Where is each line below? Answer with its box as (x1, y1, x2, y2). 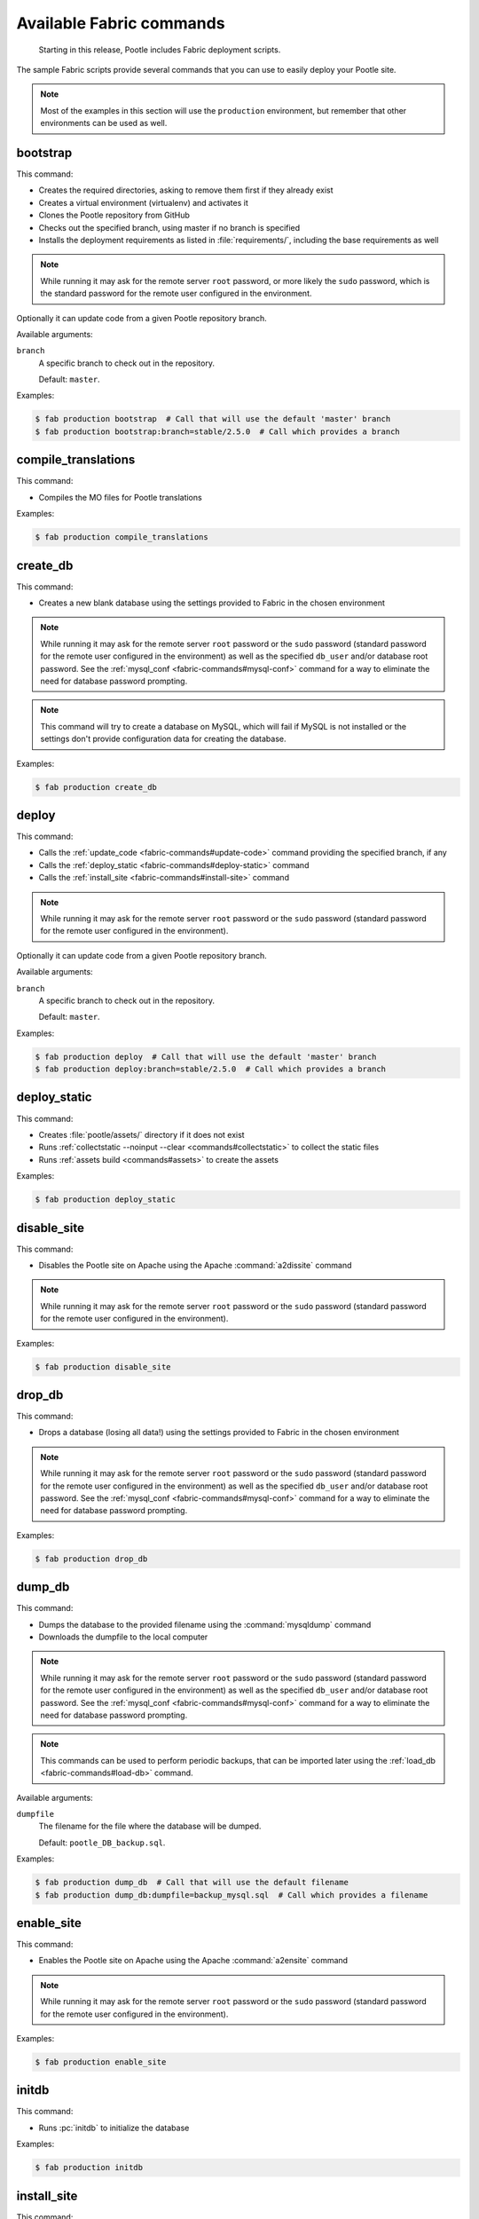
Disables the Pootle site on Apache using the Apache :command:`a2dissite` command (38, 1260, 352, 1271)
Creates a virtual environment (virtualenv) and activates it (38, 197, 248, 208)
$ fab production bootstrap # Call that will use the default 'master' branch (35, 414, 391, 424)
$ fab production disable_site (35, 1362, 172, 1371)
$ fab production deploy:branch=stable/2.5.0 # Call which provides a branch (35, 1064, 386, 1074)
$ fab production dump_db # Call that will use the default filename (35, 1877, 349, 1888)
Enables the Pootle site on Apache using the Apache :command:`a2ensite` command (38, 1955, 349, 1966)
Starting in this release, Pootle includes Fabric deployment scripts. (38, 44, 281, 55)
